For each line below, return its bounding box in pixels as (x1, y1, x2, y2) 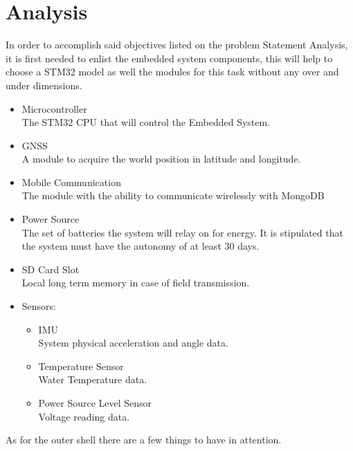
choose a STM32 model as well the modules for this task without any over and (6, 64, 339, 79)
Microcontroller (21, 101, 87, 116)
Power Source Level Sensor (38, 396, 152, 409)
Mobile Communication (21, 174, 121, 189)
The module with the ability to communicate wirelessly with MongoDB (21, 188, 325, 203)
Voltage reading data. (38, 409, 130, 423)
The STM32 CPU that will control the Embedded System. (21, 115, 271, 129)
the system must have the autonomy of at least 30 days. (21, 239, 260, 253)
